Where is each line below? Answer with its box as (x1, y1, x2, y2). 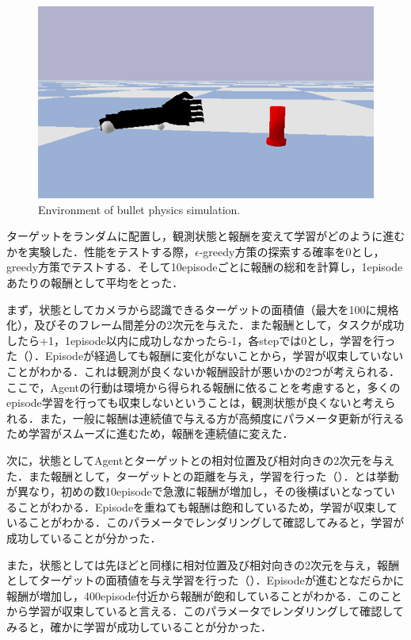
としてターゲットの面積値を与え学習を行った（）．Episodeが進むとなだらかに (6, 572, 405, 588)
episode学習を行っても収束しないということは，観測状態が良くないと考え (6, 394, 385, 411)
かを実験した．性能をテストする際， (6, 243, 195, 259)
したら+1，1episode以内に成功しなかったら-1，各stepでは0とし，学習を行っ (6, 331, 396, 348)
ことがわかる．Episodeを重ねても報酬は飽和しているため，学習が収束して (17, 498, 398, 515)
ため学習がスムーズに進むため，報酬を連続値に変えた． (6, 425, 294, 442)
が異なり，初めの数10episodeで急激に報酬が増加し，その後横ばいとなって (6, 483, 384, 500)
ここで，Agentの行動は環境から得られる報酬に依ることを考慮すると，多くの (6, 378, 401, 395)
